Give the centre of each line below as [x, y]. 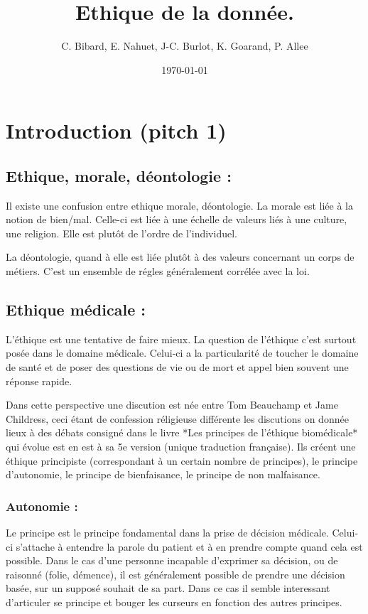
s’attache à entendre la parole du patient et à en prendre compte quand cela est [189, 546]
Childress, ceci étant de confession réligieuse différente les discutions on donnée [177, 418]
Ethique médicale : [76, 309]
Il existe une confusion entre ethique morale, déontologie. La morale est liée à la [179, 205]
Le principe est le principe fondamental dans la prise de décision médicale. [167, 533]
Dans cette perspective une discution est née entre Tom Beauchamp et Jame [172, 405]
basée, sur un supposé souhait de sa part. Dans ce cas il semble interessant [168, 588]
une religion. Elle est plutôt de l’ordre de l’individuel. [121, 233]
